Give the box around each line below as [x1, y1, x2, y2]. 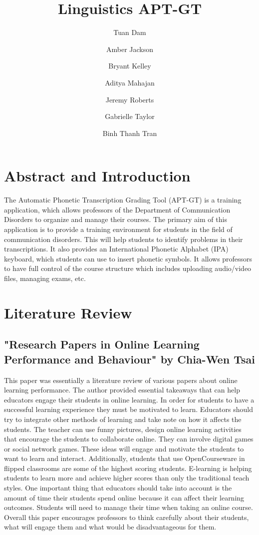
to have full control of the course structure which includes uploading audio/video [4, 263, 252, 273]
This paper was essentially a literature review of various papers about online [4, 374, 238, 385]
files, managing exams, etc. [4, 272, 86, 283]
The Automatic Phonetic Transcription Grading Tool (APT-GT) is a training [4, 194, 242, 205]
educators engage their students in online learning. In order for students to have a [4, 394, 255, 404]
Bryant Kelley [108, 60, 151, 71]
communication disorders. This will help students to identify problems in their [4, 233, 243, 244]
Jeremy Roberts [105, 94, 154, 104]
